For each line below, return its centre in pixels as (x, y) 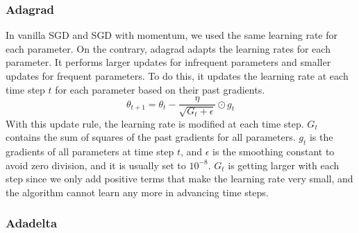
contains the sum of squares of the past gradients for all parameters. (151, 137)
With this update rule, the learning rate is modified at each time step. (155, 123)
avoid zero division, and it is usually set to (96, 165)
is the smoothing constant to (274, 152)
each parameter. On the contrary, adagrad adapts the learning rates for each (168, 48)
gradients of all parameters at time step (90, 152)
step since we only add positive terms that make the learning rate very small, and (179, 179)
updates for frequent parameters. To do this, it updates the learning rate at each (177, 76)
